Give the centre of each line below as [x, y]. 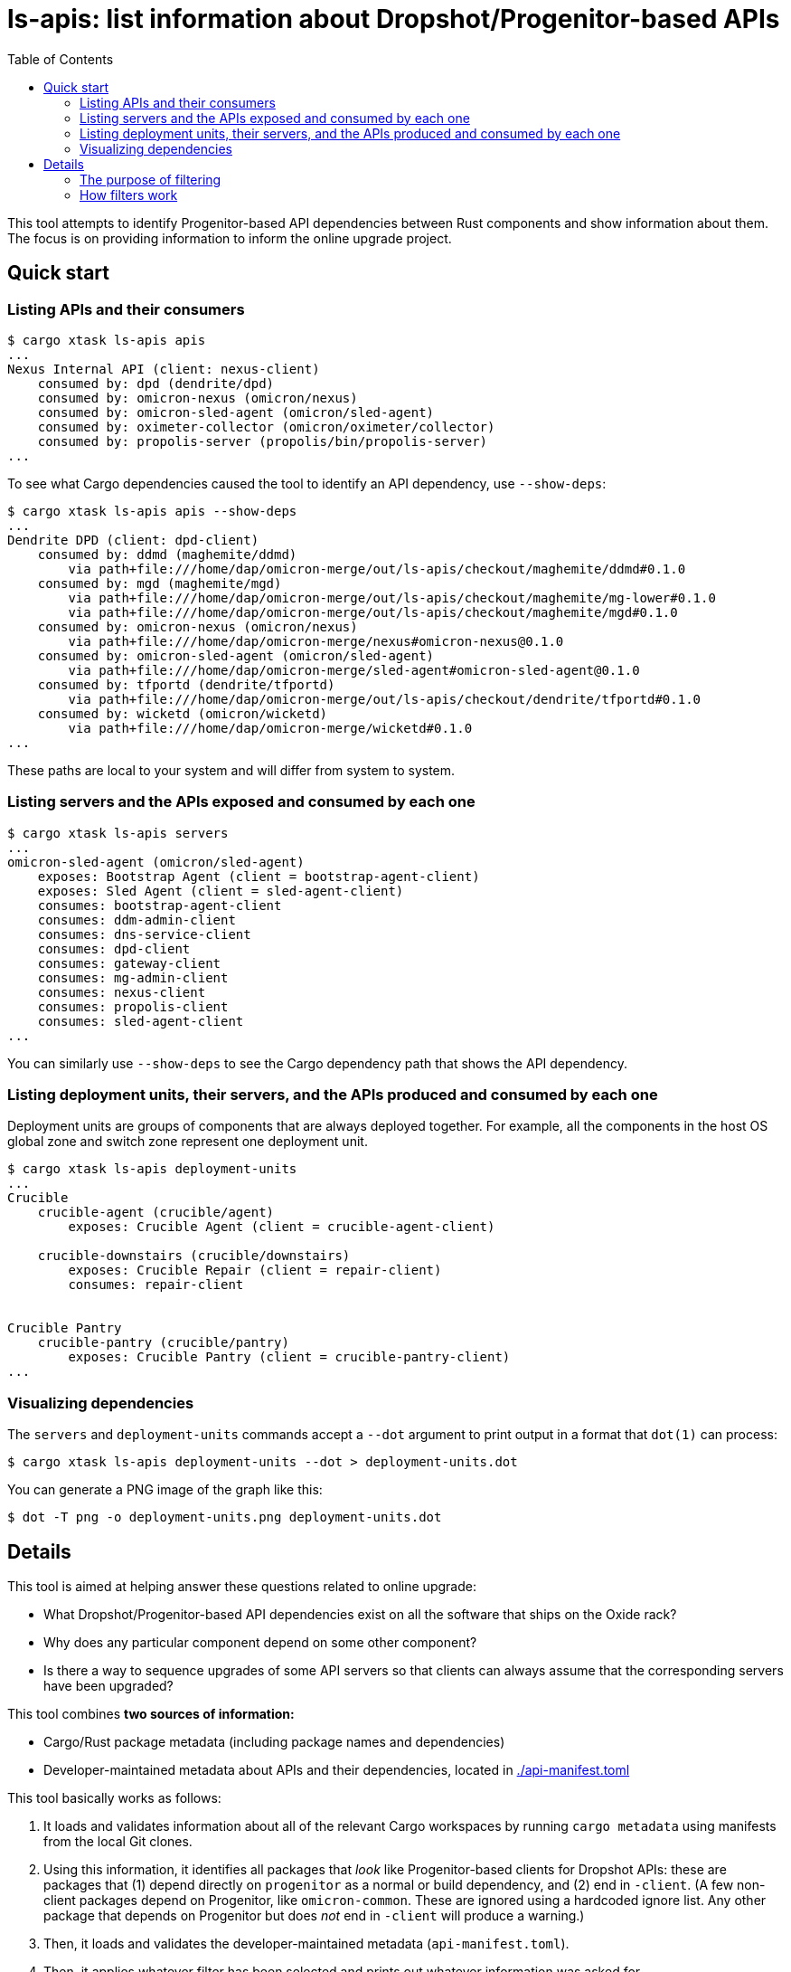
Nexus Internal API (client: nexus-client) [164, 369]
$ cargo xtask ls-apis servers [118, 833]
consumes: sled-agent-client [141, 1021]
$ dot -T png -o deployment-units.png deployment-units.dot [225, 1517]
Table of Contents [61, 59]
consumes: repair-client [156, 1285]
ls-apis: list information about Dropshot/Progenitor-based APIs [394, 19]
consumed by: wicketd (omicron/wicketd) [183, 713]
